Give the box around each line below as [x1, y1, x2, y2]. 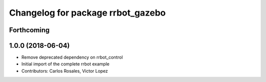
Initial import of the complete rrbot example [21, 61, 110, 67]
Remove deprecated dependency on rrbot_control [21, 54, 123, 61]
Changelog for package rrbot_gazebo [9, 7, 166, 18]
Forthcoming [9, 26, 50, 34]
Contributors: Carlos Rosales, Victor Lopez [21, 68, 108, 74]
